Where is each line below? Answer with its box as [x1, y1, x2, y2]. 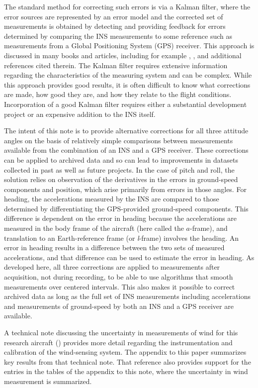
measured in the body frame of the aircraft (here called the [4, 223, 184, 233]
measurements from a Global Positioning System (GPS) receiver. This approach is [4, 40, 255, 51]
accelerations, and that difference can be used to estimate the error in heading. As [4, 252, 255, 262]
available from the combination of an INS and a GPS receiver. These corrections [4, 145, 249, 155]
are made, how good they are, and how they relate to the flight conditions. [4, 89, 232, 99]
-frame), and [190, 223, 228, 233]
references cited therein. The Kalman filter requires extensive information [4, 60, 228, 70]
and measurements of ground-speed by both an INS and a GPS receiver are [4, 300, 234, 311]
